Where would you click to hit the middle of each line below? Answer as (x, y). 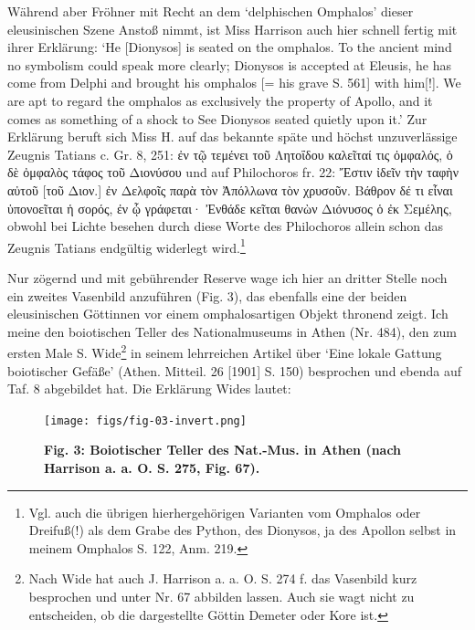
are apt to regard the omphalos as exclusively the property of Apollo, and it (220, 100)
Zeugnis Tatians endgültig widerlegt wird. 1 (127, 246)
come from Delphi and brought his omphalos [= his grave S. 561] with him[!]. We (234, 83)
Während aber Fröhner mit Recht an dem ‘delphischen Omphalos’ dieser (211, 11)
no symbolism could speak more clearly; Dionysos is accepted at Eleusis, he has (230, 64)
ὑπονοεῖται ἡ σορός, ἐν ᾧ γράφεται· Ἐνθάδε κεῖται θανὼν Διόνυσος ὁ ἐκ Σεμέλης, (230, 208)
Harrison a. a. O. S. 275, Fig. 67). (152, 468)
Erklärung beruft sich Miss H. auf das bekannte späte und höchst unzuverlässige (232, 136)
